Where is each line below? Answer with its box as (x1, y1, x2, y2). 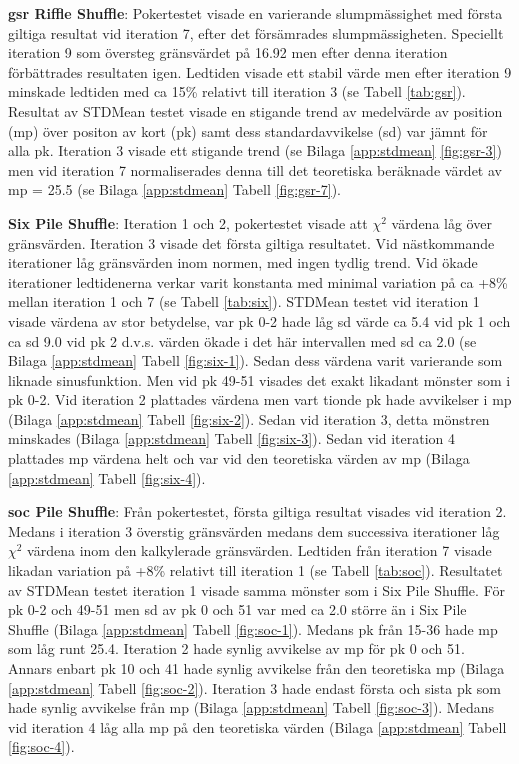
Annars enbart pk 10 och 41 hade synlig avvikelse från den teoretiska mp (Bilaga (8, 658, 505, 678)
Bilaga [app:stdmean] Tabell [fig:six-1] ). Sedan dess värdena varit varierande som (8, 350, 503, 371)
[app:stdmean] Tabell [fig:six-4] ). (8, 467, 206, 488)
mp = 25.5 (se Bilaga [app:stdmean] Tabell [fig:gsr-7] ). (8, 179, 342, 200)
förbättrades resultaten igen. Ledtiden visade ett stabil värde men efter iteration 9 (8, 61, 512, 82)
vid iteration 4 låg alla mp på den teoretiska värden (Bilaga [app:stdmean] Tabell (8, 716, 507, 737)
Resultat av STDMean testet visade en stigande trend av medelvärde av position (8, 100, 503, 121)
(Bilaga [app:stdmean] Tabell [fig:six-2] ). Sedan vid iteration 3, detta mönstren (8, 408, 490, 429)
